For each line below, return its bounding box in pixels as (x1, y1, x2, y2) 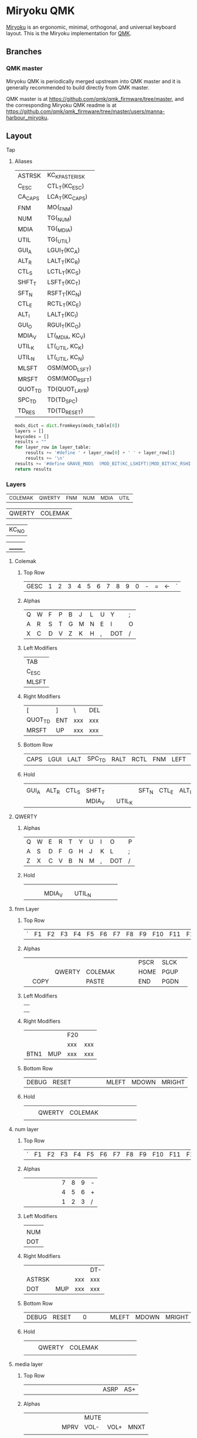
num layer (14, 1126, 39, 1133)
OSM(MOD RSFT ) (47, 374, 92, 384)
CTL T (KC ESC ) (47, 182, 84, 191)
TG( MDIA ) (47, 225, 73, 234)
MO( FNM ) (47, 204, 73, 212)
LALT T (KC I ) (47, 310, 79, 320)
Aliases (14, 158, 33, 165)
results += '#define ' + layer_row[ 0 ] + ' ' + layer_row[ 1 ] (25, 450, 175, 456)
